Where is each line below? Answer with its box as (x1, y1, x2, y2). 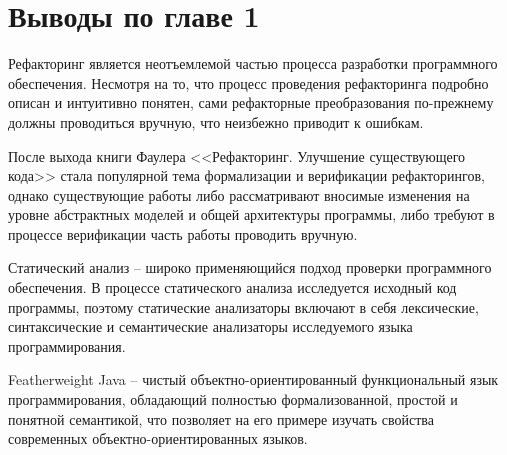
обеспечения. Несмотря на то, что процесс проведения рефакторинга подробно (8, 72, 489, 93)
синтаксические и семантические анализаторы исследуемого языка (8, 316, 413, 337)
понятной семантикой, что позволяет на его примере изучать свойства (8, 408, 434, 429)
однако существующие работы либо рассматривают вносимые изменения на (8, 184, 470, 205)
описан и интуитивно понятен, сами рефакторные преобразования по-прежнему (8, 92, 494, 113)
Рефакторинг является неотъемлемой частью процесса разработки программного (8, 53, 498, 74)
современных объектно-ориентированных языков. (8, 428, 308, 449)
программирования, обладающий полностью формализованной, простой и (8, 389, 458, 410)
